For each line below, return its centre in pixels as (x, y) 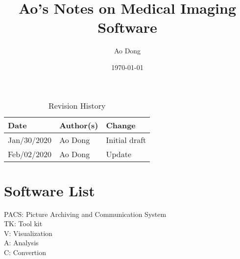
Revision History (77, 105)
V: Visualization (28, 233)
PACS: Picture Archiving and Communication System (85, 214)
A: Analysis (21, 243)
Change (121, 125)
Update (119, 154)
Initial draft (126, 140)
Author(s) (79, 125)
